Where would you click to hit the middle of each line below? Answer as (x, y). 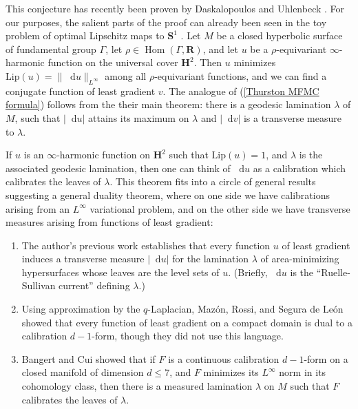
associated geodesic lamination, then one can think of (118, 168)
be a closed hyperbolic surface (280, 35)
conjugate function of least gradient (81, 91)
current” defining (94, 285)
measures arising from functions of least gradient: (109, 222)
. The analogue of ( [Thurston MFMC (241, 91)
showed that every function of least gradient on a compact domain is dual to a (187, 322)
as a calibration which (299, 168)
